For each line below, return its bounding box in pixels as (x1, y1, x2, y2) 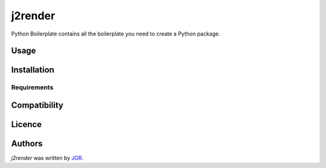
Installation (11, 65, 54, 75)
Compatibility (11, 100, 63, 110)
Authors (11, 138, 43, 149)
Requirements (11, 83, 54, 92)
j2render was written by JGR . (11, 154, 84, 162)
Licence (11, 119, 42, 129)
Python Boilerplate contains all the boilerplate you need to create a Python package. (11, 30, 220, 37)
